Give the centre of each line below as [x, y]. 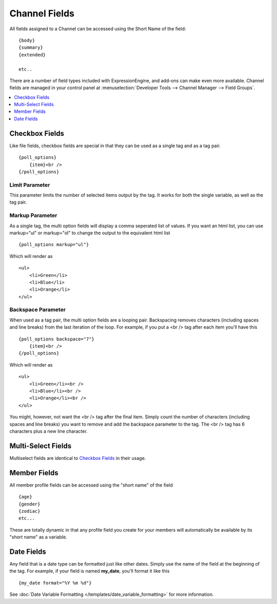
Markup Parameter [33, 215]
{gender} [29, 504]
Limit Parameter [30, 185]
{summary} [31, 48]
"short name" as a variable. [38, 537]
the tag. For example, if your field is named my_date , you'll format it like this [90, 571]
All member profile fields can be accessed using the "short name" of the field [91, 485]
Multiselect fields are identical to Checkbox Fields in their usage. [78, 458]
